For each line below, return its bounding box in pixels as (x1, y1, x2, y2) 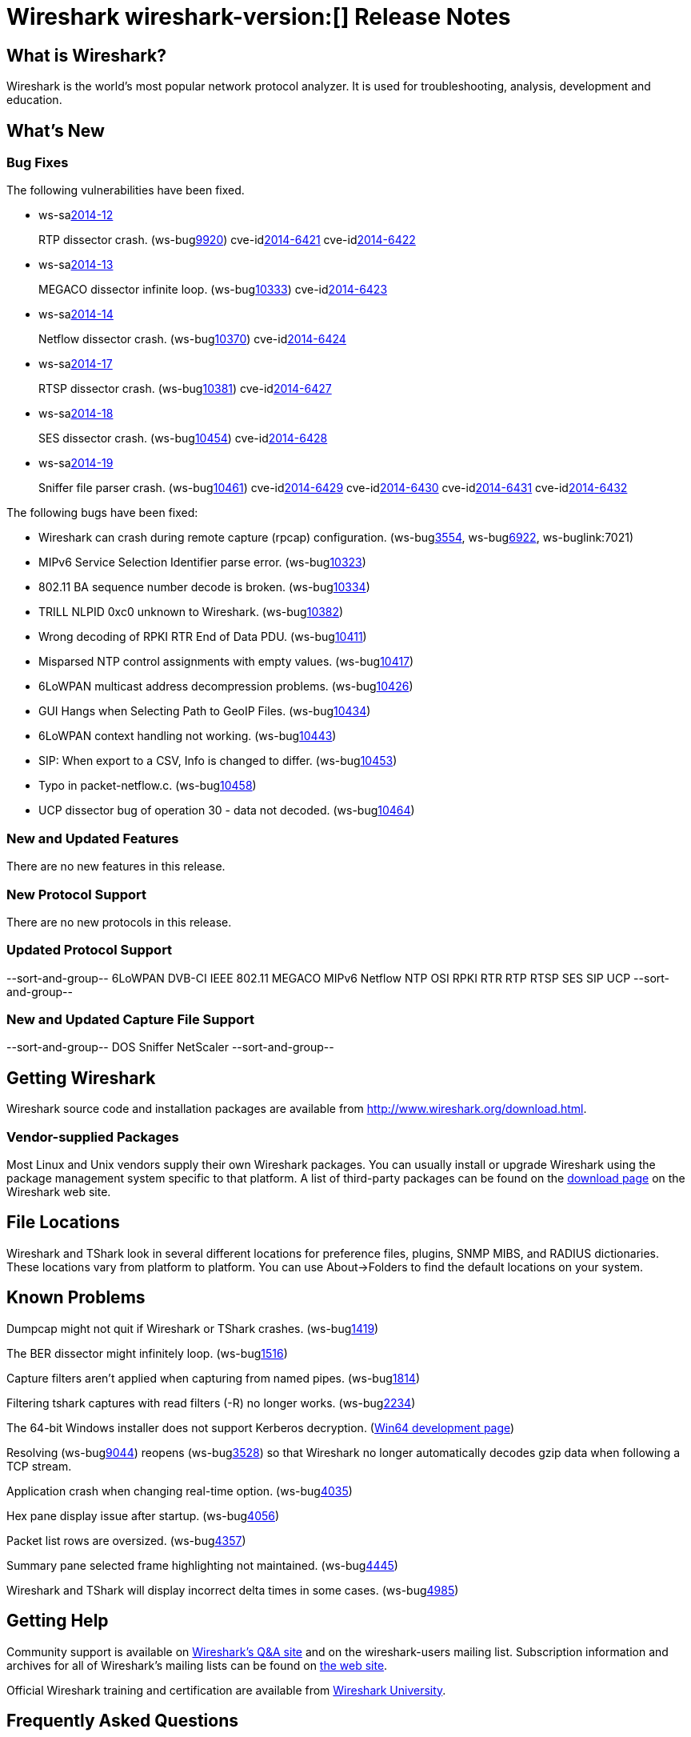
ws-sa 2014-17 (38, 357, 113, 371)
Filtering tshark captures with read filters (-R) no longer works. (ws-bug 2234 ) (6, 1395, 416, 1410)
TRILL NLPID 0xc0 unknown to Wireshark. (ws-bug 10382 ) (38, 605, 344, 619)
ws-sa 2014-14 (38, 307, 114, 322)
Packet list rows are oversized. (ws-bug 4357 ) (6, 1533, 246, 1547)
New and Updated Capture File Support (6, 1011, 255, 1028)
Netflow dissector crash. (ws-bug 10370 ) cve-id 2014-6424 (38, 332, 346, 346)
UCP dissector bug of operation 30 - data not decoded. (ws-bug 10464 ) (38, 803, 415, 818)
